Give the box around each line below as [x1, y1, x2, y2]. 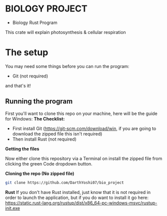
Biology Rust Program [12, 19, 57, 25]
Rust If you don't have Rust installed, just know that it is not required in [5, 189, 151, 195]
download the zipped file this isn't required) [12, 130, 102, 136]
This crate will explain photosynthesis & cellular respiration [5, 29, 126, 35]
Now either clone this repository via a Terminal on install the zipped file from [5, 155, 162, 161]
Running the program [5, 97, 73, 105]
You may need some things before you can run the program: [5, 63, 129, 69]
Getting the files [5, 145, 39, 151]
